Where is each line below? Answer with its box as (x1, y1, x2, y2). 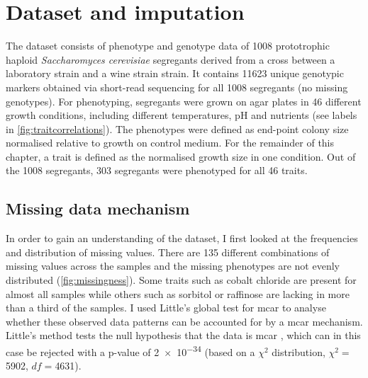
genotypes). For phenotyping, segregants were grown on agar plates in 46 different (6, 93, 362, 108)
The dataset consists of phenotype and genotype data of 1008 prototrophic (6, 38, 330, 53)
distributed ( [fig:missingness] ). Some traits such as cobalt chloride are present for (6, 273, 357, 287)
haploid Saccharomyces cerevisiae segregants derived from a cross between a (6, 52, 335, 67)
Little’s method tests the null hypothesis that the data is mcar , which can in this (6, 328, 361, 343)
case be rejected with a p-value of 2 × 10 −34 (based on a (6, 343, 255, 359)
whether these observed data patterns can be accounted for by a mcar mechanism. (6, 314, 363, 328)
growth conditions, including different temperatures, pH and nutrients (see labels (6, 108, 357, 122)
